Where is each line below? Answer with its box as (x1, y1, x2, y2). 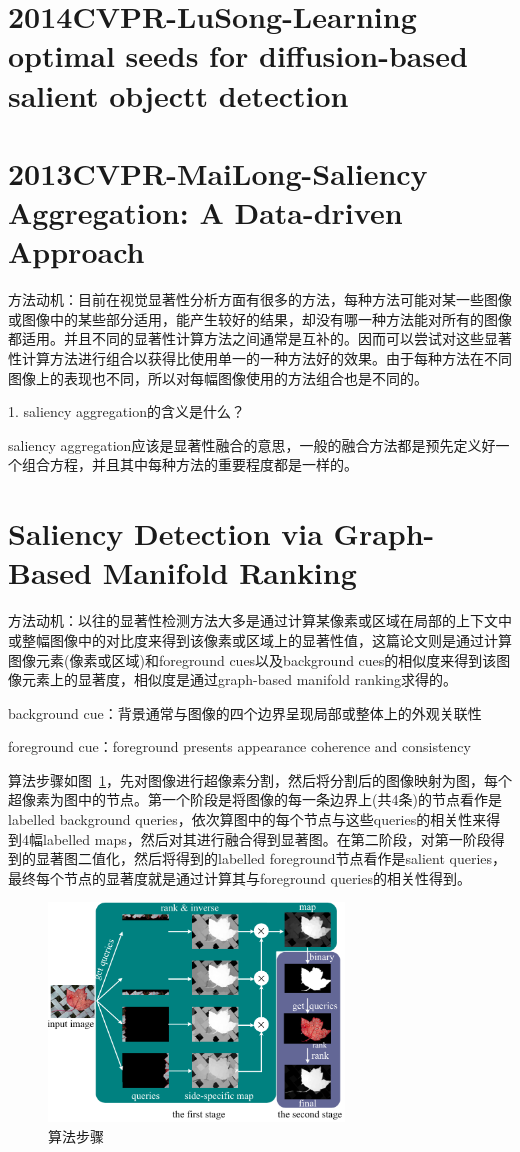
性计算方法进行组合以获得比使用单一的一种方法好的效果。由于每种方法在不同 (8, 348, 512, 369)
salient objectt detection (8, 74, 349, 115)
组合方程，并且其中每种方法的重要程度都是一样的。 (21, 454, 358, 475)
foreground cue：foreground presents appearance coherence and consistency (8, 736, 471, 757)
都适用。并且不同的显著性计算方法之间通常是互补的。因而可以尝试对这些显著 (8, 328, 512, 349)
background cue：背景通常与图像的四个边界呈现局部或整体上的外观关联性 (8, 702, 482, 723)
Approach (8, 231, 145, 272)
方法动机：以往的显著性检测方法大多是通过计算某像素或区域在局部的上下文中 (8, 610, 512, 631)
